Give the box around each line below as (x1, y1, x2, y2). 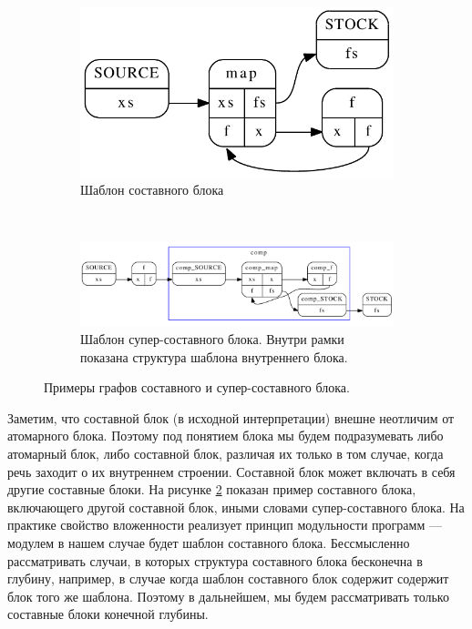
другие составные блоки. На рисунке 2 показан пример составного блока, (7, 480, 416, 499)
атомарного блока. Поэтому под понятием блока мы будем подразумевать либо (7, 426, 444, 445)
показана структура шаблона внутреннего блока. (80, 347, 348, 366)
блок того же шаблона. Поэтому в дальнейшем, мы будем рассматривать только (7, 586, 449, 605)
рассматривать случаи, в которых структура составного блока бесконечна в (7, 551, 423, 570)
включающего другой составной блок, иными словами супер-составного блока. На (7, 497, 465, 516)
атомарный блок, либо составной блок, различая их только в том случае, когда (7, 444, 444, 463)
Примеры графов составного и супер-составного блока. (44, 378, 350, 397)
